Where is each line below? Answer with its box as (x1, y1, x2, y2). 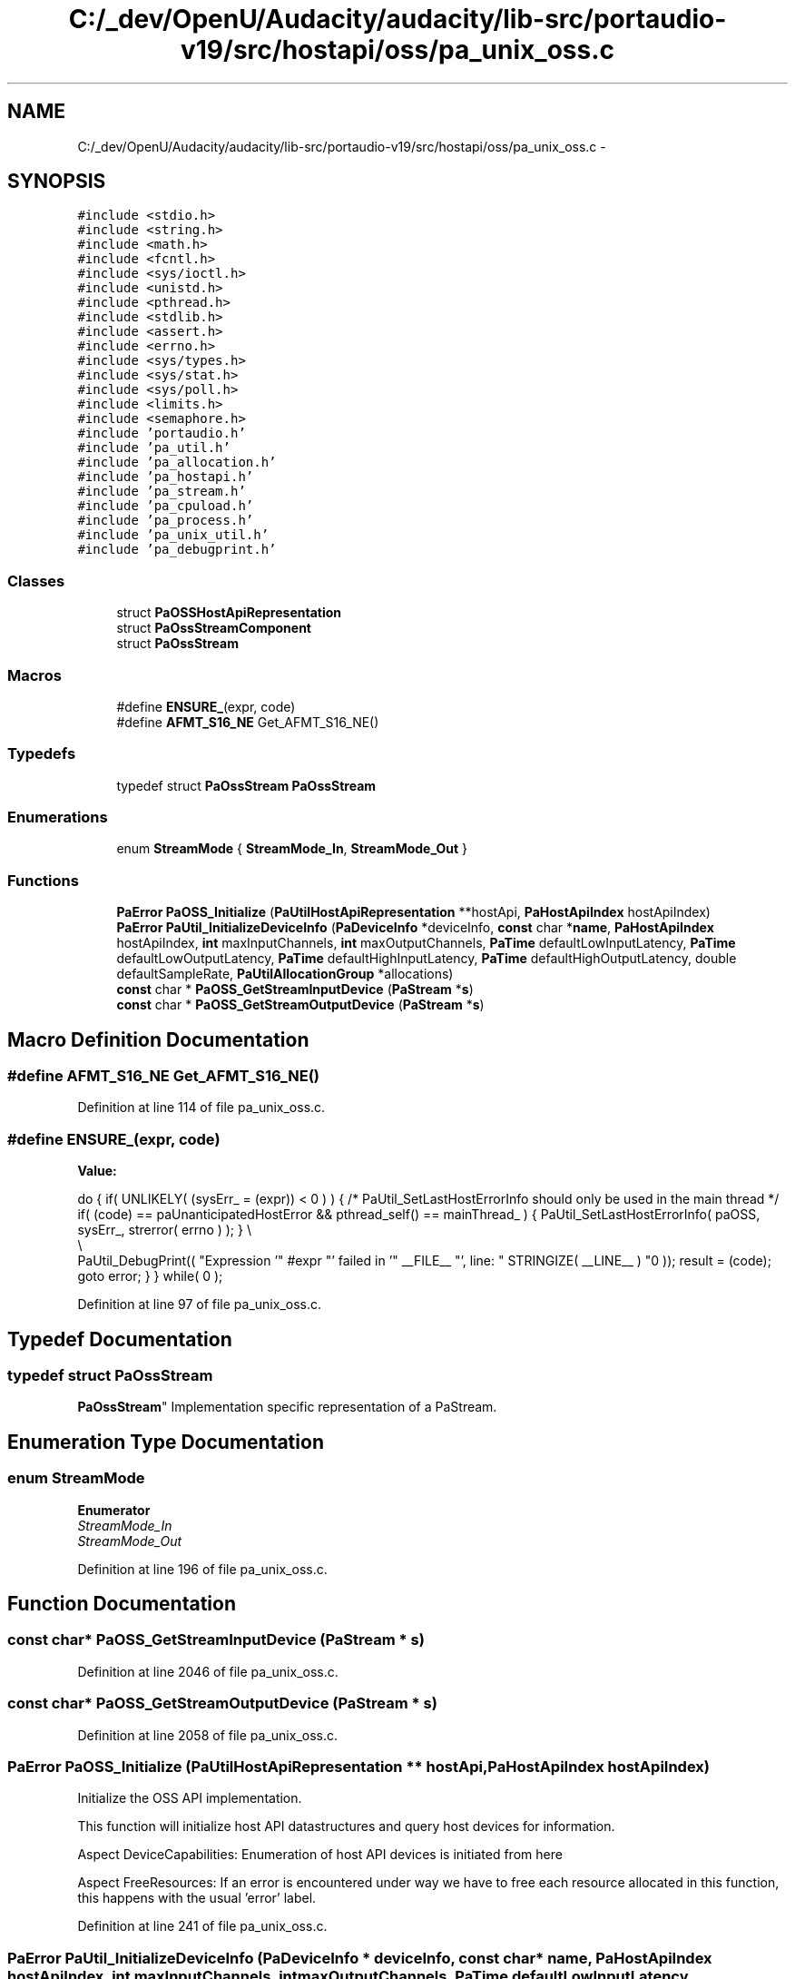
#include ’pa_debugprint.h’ (77, 542, 277, 557)
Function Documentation (7, 1592, 236, 1616)
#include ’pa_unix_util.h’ (77, 527, 270, 543)
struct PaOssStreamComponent (116, 620, 311, 636)
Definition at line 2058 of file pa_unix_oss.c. (77, 1727, 339, 1743)
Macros (7, 665, 62, 684)
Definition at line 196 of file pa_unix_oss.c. (77, 1561, 328, 1577)
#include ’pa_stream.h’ (77, 484, 246, 499)
